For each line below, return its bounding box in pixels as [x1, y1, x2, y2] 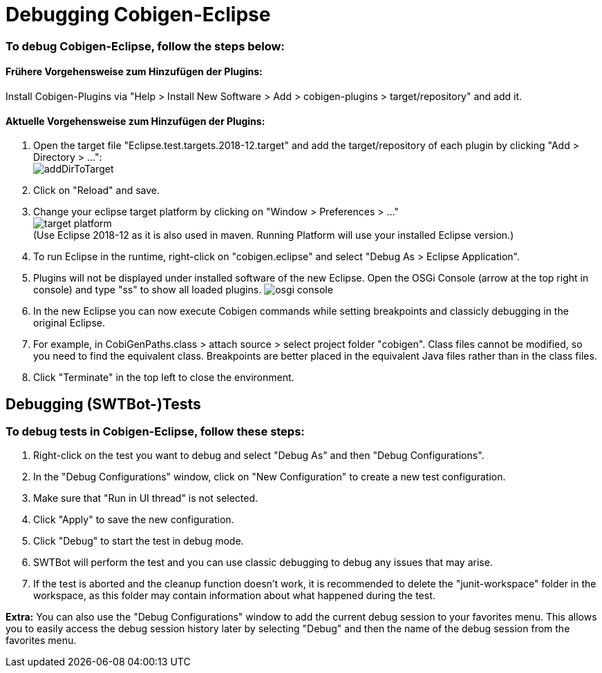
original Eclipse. [33, 317, 105, 329]
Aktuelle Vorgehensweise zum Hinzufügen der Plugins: [6, 115, 265, 127]
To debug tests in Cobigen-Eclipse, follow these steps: [6, 425, 305, 439]
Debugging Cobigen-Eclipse [6, 3, 271, 26]
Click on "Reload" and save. [33, 184, 160, 197]
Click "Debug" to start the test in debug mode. [33, 535, 244, 547]
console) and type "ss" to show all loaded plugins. [33, 284, 262, 296]
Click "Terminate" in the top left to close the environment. [33, 371, 294, 384]
